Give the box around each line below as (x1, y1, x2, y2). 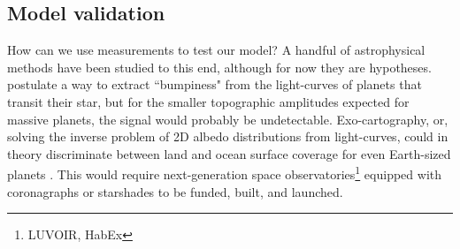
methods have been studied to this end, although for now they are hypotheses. (7, 57, 432, 76)
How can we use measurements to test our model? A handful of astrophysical (7, 41, 425, 59)
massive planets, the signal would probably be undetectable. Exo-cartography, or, (7, 109, 448, 128)
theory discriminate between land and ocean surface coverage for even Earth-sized (7, 144, 451, 162)
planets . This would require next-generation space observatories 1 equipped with (7, 162, 442, 184)
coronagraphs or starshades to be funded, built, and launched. (7, 182, 343, 200)
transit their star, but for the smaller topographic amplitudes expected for (7, 92, 410, 110)
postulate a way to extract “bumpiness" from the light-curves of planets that (7, 75, 422, 94)
